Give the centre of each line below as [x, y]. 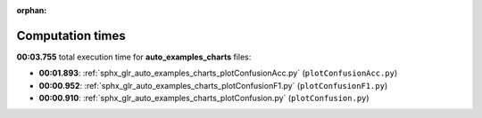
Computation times [71, 35]
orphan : [32, 10]
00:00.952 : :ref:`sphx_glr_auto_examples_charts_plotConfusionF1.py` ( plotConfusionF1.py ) [213, 85]
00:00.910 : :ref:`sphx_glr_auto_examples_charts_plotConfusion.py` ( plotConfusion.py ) [204, 98]
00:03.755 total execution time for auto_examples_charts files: [134, 57]
